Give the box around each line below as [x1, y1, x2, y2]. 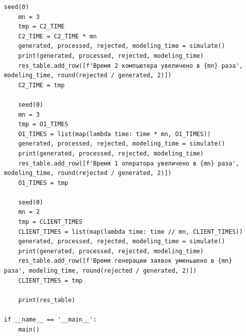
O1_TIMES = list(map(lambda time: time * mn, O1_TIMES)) [18, 130, 211, 138]
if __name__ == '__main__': [4, 316, 97, 323]
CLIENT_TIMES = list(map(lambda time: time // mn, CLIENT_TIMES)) [18, 228, 243, 235]
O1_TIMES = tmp [18, 179, 68, 186]
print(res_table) [18, 296, 76, 304]
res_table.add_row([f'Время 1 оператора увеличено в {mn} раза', [18, 160, 240, 167]
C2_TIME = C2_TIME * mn [18, 32, 97, 40]
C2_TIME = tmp [18, 81, 65, 89]
